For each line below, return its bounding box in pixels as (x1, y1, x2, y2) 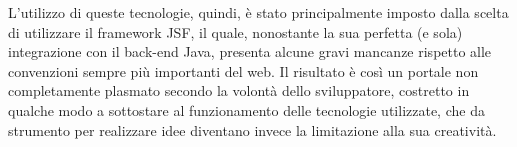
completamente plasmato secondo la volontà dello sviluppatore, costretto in (8, 80, 470, 101)
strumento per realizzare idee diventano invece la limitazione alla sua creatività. (8, 119, 497, 140)
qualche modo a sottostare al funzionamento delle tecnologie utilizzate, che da (8, 99, 485, 120)
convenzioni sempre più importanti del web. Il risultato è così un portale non (8, 60, 479, 81)
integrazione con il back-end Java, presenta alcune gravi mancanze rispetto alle (8, 41, 492, 62)
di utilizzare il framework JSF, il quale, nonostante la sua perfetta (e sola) (8, 21, 463, 42)
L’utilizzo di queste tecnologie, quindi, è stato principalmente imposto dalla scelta (8, 2, 509, 22)
